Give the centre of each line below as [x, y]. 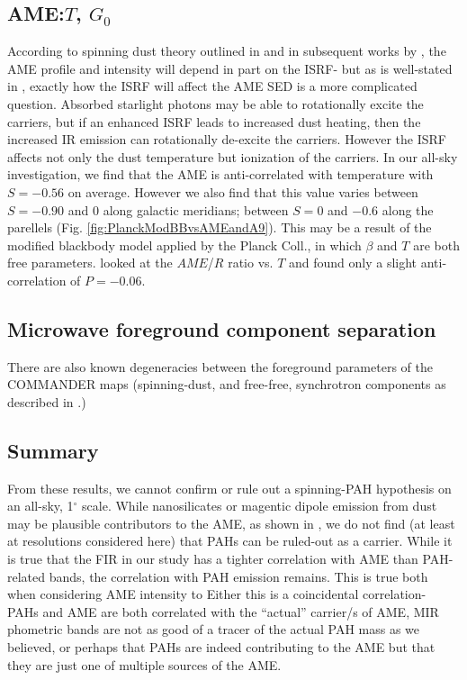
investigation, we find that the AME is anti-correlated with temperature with [220, 174]
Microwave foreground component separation [222, 328]
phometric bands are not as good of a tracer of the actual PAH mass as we [214, 629]
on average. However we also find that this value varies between [243, 191]
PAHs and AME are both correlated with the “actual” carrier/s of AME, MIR [223, 611]
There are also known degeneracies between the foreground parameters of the [220, 366]
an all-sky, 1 [40, 506]
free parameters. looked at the [90, 263]
